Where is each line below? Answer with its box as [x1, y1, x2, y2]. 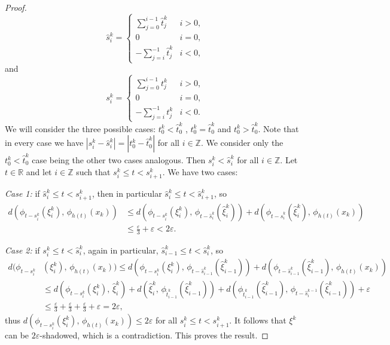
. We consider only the [200, 136, 284, 149]
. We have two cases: [162, 166, 238, 178]
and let [26, 166, 52, 178]
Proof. [5, 1, 27, 13]
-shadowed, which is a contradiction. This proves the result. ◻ [39, 329, 269, 341]
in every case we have [5, 136, 84, 149]
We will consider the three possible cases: [5, 122, 156, 135]
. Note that [258, 122, 299, 135]
